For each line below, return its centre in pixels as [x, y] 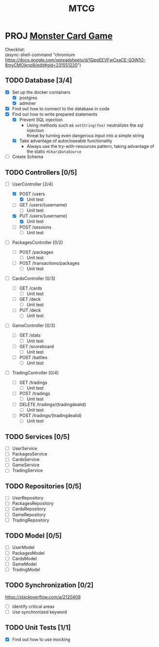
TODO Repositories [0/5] [43, 486]
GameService [26, 465]
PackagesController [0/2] [37, 242]
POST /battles [33, 357]
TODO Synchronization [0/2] [49, 585]
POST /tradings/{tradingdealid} [50, 416]
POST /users [32, 194]
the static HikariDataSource [54, 151]
